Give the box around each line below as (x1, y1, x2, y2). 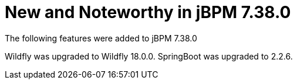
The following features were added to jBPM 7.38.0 (5, 33, 197, 43)
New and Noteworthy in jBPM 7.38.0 (5, 2, 291, 22)
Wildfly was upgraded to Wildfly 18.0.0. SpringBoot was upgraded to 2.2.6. (5, 51, 293, 61)
